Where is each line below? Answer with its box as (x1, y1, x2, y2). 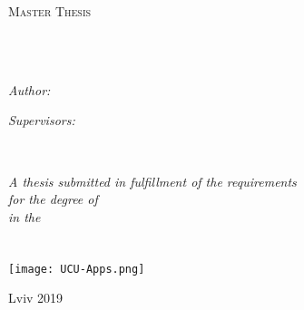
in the (8, 207, 41, 226)
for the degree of (8, 189, 98, 208)
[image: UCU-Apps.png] (8, 262, 145, 276)
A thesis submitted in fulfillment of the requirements (8, 171, 297, 190)
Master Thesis (8, 2, 92, 20)
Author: (8, 80, 51, 99)
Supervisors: (8, 111, 75, 130)
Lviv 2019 (8, 288, 64, 307)
